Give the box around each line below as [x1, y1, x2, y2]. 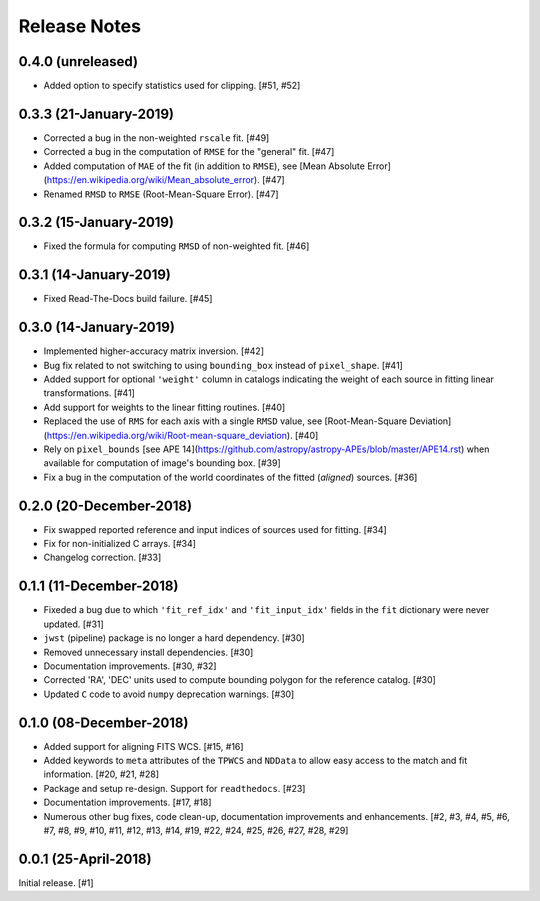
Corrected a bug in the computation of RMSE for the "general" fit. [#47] [43, 146, 335, 158]
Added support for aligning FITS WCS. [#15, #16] [43, 740, 244, 752]
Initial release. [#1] [18, 876, 94, 889]
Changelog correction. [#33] [43, 551, 162, 564]
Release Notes [18, 15, 142, 37]
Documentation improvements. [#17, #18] [43, 796, 212, 809]
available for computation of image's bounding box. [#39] [43, 457, 282, 469]
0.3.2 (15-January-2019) [18, 214, 175, 231]
